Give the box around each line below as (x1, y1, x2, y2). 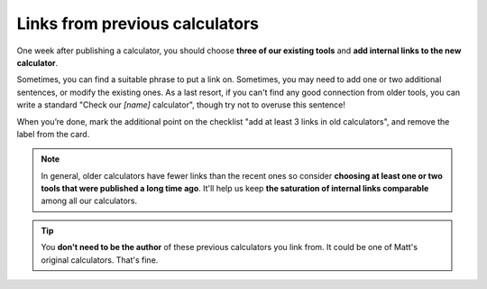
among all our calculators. (41, 195, 138, 207)
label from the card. (16, 128, 90, 139)
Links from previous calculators (16, 14, 260, 33)
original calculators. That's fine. (41, 254, 159, 266)
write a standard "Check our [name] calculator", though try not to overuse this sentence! (16, 99, 346, 110)
